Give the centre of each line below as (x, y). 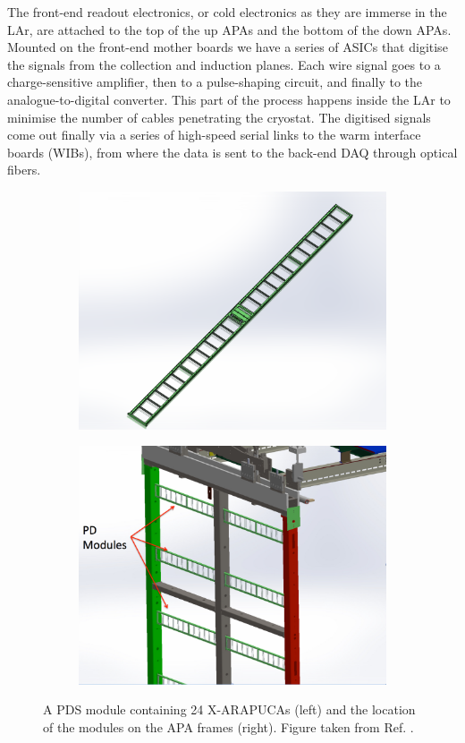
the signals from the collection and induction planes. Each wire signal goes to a (224, 64)
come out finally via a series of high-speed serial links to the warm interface (214, 135)
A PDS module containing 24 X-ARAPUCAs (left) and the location (229, 709)
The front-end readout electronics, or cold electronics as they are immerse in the (227, 12)
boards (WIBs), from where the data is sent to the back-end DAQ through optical (232, 152)
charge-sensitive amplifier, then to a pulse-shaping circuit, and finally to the (215, 82)
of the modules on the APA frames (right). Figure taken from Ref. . (228, 726)
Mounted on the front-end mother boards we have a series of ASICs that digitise (228, 47)
